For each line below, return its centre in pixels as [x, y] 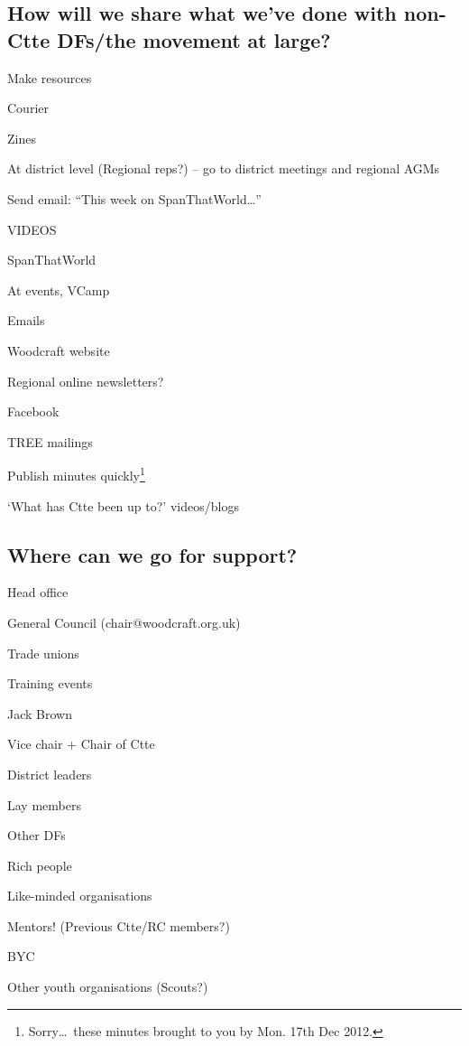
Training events [50, 683]
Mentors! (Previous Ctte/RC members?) [119, 925]
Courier [28, 108]
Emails [26, 320]
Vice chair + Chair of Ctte [81, 744]
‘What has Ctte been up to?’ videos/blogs [123, 505]
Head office [38, 592]
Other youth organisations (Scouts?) [108, 987]
